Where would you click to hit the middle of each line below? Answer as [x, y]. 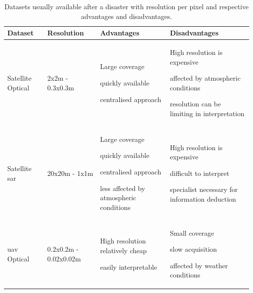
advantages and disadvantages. [126, 16]
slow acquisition [193, 249]
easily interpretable [128, 267]
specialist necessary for [204, 189]
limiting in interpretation [207, 113]
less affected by [123, 188]
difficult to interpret [200, 173]
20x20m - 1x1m [70, 173]
